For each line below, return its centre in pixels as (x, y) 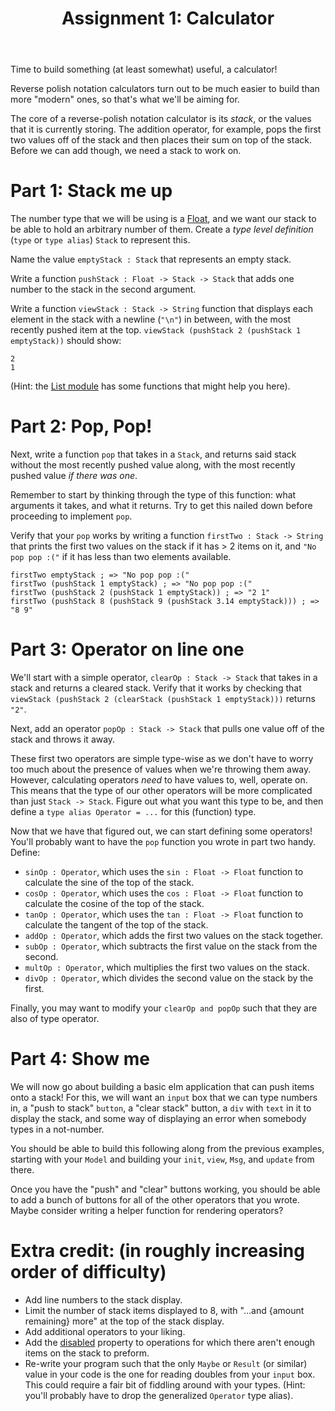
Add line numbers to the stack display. (103, 1299)
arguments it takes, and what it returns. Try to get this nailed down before (161, 506)
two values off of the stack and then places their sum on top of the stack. (161, 140)
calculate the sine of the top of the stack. (109, 882)
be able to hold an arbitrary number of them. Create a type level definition (162, 229)
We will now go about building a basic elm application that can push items (162, 1086)
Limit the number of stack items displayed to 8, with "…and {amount (164, 1310)
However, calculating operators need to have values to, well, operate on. (159, 780)
